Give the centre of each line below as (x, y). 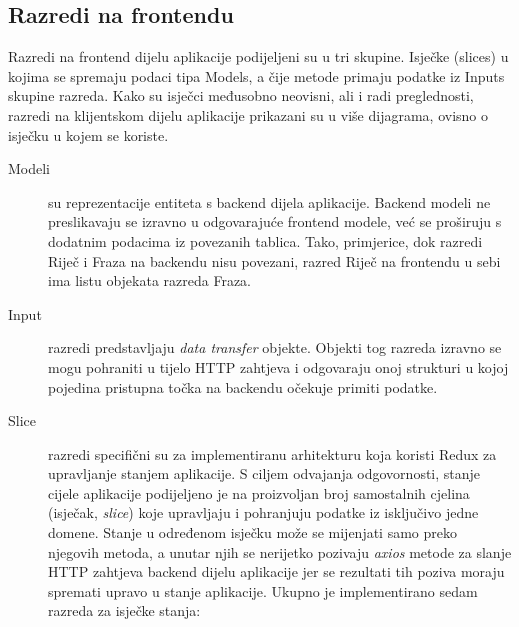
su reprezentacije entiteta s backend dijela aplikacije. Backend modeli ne (269, 201)
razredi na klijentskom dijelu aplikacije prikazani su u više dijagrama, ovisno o (248, 114)
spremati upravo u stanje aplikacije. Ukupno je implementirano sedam (263, 590)
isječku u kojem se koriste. (88, 134)
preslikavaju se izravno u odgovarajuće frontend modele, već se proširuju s (275, 221)
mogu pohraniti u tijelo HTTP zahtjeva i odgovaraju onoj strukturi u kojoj (278, 366)
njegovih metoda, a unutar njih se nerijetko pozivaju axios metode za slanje (280, 551)
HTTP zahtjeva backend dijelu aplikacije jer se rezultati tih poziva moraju (276, 571)
